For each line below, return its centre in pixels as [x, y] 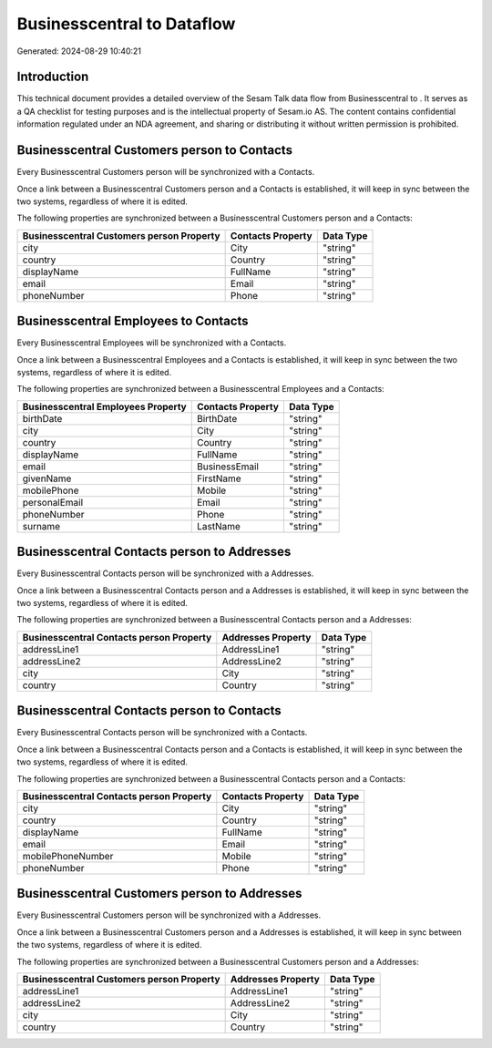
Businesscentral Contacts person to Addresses [154, 552]
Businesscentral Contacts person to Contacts [149, 711]
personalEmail [53, 502]
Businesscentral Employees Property [104, 406]
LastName [219, 526]
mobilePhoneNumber [68, 856]
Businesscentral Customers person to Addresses [159, 894]
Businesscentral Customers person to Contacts [155, 150]
